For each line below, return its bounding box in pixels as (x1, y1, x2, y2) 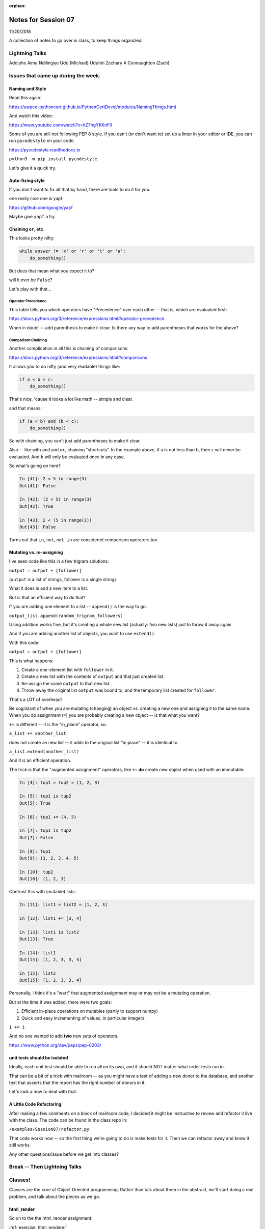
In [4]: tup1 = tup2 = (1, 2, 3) (19, 780, 100, 785)
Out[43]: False (19, 524, 56, 529)
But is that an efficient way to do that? (9, 594, 86, 600)
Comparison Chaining (9, 337, 47, 343)
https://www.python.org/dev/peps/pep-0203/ (9, 1042, 102, 1048)
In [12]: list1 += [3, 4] (19, 915, 82, 921)
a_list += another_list (9, 731, 66, 736)
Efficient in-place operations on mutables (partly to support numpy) (21, 1008, 158, 1014)
